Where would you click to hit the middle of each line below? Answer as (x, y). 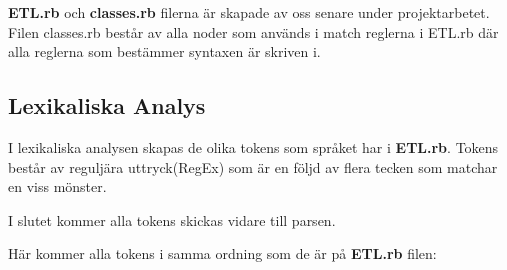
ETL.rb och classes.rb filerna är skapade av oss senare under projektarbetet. (249, 12)
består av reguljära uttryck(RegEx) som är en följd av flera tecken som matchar (253, 166)
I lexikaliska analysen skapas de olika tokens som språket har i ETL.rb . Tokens (253, 146)
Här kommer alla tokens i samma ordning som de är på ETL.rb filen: (222, 253)
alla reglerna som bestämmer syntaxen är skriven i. (164, 51)
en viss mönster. (57, 186)
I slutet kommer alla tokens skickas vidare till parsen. (172, 219)
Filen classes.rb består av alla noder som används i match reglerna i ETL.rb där (253, 31)
